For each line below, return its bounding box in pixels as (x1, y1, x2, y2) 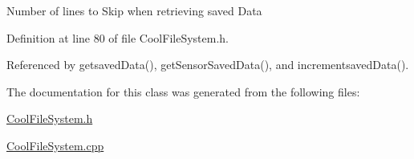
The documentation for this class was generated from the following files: (6, 83, 360, 100)
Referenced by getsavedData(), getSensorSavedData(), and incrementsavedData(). (6, 56, 409, 73)
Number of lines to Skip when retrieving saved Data (6, 2, 262, 18)
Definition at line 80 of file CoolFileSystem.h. (6, 29, 229, 46)
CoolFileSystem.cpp (6, 137, 104, 153)
